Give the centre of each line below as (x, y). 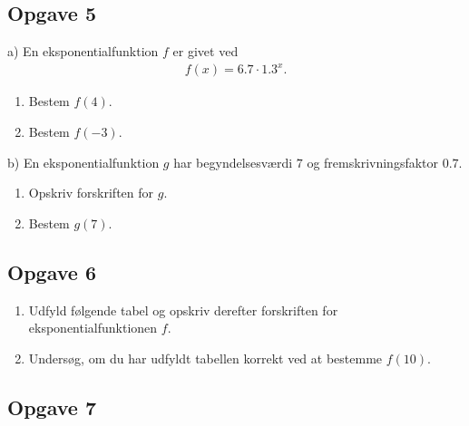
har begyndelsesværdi (233, 162)
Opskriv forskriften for (91, 193)
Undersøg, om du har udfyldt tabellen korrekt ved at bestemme (205, 358)
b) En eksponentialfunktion (83, 162)
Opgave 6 (52, 271)
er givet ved (205, 51)
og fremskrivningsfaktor (373, 162)
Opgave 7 (52, 407)
